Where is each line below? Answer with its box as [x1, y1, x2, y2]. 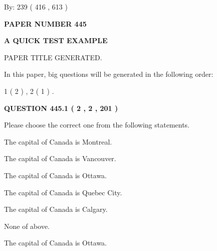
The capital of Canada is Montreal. [4, 136, 112, 147]
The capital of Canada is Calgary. [4, 204, 108, 214]
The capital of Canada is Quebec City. [4, 187, 122, 197]
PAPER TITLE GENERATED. [4, 52, 102, 62]
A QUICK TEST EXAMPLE [4, 35, 108, 46]
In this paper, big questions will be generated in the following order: [4, 69, 213, 79]
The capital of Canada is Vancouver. [4, 153, 116, 164]
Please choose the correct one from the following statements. [4, 119, 190, 130]
